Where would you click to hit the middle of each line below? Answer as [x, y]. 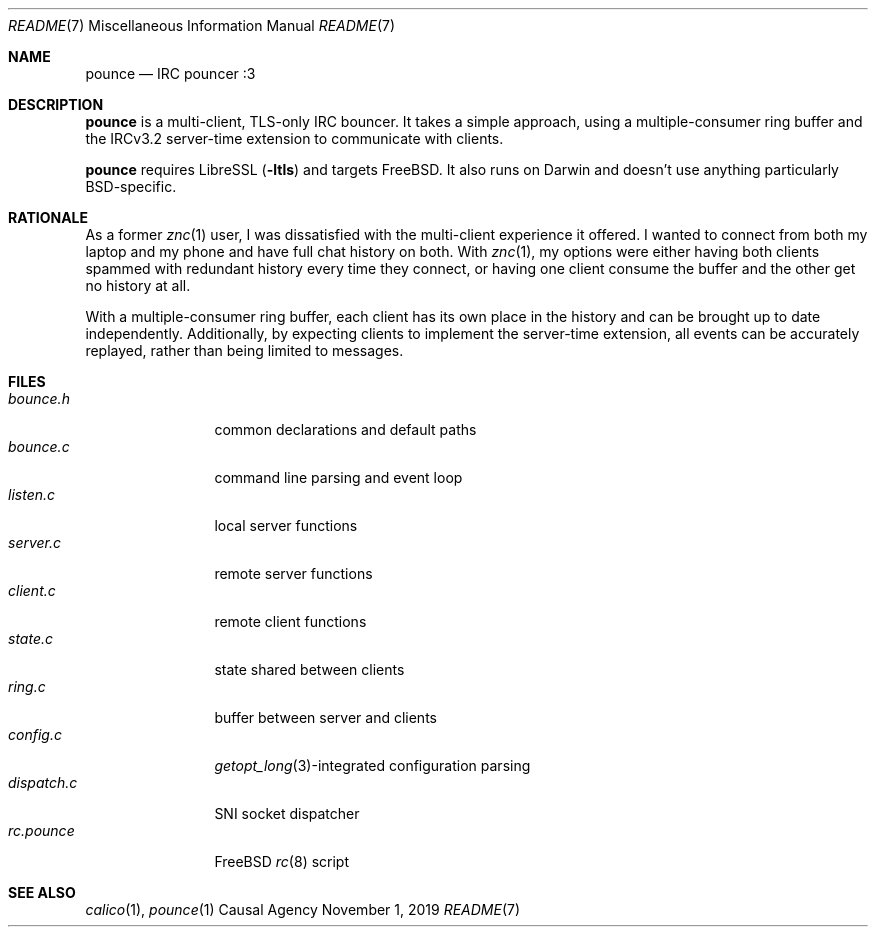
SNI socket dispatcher [287, 813]
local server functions [286, 525]
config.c [35, 734]
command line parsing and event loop [338, 477]
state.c [30, 638]
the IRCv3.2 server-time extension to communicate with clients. [294, 138]
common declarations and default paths [345, 429]
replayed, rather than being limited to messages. [244, 350]
